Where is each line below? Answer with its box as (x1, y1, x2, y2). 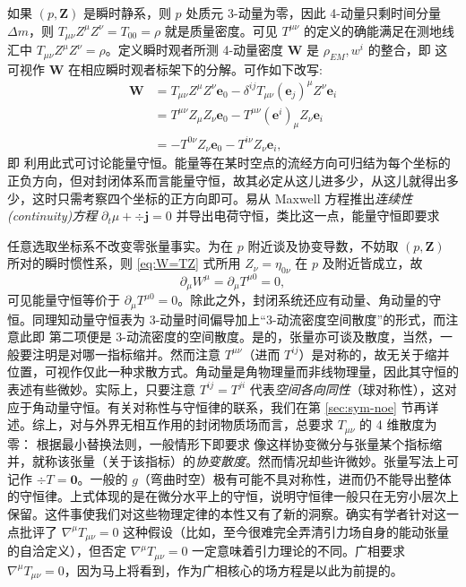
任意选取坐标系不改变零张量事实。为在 (7, 236, 233, 255)
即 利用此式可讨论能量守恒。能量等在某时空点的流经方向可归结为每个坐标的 (7, 153, 451, 172)
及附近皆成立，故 (322, 254, 423, 272)
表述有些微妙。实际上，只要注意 (7, 379, 195, 398)
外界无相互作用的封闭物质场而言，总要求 (94, 415, 333, 434)
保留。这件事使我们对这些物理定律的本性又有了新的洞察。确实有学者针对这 (7, 505, 446, 522)
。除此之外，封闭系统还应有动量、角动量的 (177, 290, 429, 309)
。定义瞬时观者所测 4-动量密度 (105, 40, 284, 59)
